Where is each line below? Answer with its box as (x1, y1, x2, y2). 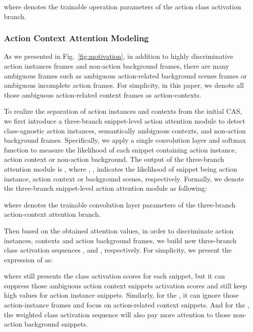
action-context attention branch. (4, 209, 101, 219)
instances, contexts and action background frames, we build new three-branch (4, 235, 237, 245)
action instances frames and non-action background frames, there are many (4, 61, 230, 71)
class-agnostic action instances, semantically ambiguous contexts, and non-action (4, 125, 246, 135)
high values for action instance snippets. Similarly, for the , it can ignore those (4, 290, 239, 300)
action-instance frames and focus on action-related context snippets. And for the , (4, 300, 250, 310)
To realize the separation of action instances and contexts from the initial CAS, (4, 106, 242, 116)
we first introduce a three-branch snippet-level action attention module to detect (4, 115, 246, 126)
